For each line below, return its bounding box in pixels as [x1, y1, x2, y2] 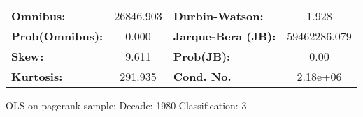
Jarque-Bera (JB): [173, 28, 276, 44]
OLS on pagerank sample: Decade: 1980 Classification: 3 [6, 98, 247, 112]
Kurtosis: [11, 68, 63, 84]
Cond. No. [173, 68, 232, 84]
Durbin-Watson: [173, 8, 264, 24]
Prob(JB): [173, 48, 231, 64]
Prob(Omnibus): [11, 28, 104, 44]
